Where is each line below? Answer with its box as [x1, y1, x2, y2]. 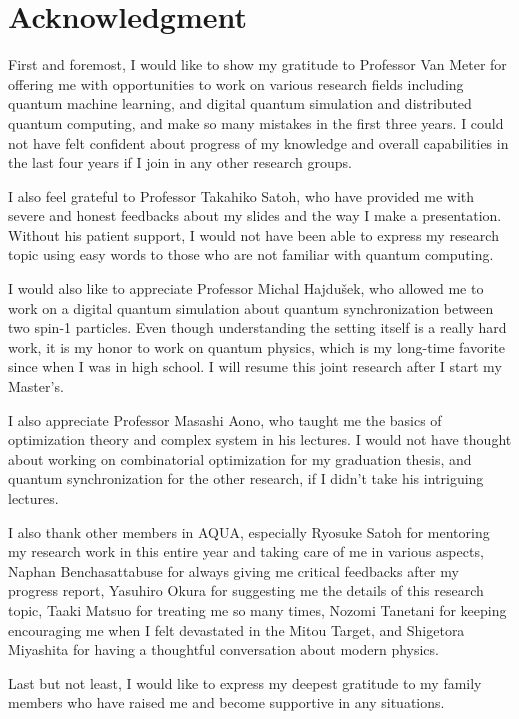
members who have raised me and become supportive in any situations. [8, 692, 445, 713]
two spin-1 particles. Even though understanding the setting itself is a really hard [8, 317, 507, 338]
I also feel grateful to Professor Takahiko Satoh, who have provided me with [8, 185, 475, 206]
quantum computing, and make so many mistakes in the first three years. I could [8, 112, 504, 133]
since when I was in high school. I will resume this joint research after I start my [8, 356, 502, 377]
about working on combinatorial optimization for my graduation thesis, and [8, 448, 472, 469]
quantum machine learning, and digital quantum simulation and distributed [8, 93, 472, 114]
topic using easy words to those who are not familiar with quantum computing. [8, 244, 494, 265]
